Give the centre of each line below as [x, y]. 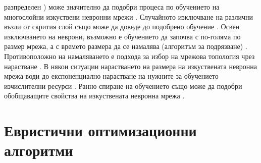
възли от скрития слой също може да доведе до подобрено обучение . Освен [122, 26]
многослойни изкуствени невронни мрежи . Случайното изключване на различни [129, 16]
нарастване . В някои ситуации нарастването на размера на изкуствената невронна [130, 66]
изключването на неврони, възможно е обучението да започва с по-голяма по [122, 36]
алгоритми [39, 150]
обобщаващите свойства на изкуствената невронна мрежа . [94, 96]
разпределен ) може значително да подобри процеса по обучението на [112, 7]
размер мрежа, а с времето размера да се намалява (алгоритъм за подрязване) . [126, 46]
